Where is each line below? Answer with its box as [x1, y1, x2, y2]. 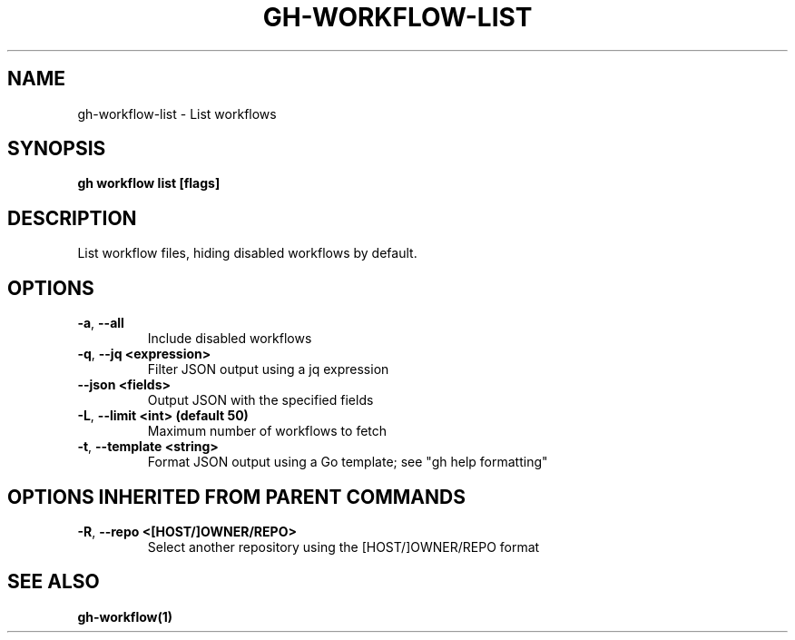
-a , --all [77, 315, 124, 331]
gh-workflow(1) [77, 608, 173, 625]
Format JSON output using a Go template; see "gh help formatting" [147, 454, 548, 470]
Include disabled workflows [147, 330, 312, 347]
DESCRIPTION [7, 206, 137, 230]
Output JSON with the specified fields [147, 392, 374, 409]
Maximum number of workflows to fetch [147, 423, 388, 439]
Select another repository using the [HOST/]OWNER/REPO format [147, 538, 540, 555]
